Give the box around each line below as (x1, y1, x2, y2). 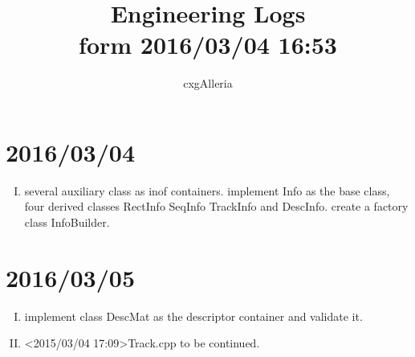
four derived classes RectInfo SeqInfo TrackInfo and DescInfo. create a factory (24, 198, 409, 215)
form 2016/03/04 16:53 (79, 28, 337, 61)
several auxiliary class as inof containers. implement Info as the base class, (24, 182, 390, 199)
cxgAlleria (183, 75, 233, 92)
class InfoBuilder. (24, 214, 110, 231)
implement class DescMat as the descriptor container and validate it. (24, 307, 363, 324)
